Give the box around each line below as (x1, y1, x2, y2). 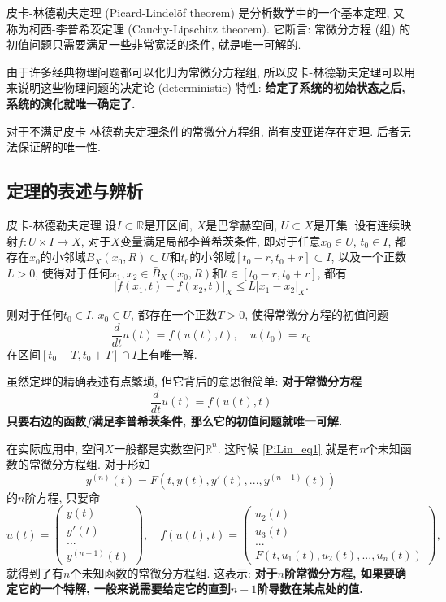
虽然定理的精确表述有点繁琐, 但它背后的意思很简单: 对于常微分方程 (6, 373, 362, 390)
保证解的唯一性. (17, 138, 101, 155)
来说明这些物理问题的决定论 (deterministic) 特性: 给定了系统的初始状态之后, (6, 79, 405, 96)
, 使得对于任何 (35, 264, 110, 281)
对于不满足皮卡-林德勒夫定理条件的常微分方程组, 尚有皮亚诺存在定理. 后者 (6, 122, 400, 139)
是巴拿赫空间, (206, 216, 278, 233)
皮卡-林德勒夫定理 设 (6, 216, 117, 233)
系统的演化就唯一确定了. (6, 94, 136, 111)
